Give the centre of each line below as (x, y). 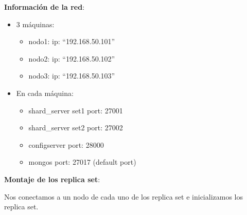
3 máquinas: (35, 24)
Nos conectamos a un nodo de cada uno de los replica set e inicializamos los (123, 196)
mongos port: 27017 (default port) (82, 162)
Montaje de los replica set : (52, 179)
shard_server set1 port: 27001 (76, 110)
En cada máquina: (45, 93)
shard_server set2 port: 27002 (76, 128)
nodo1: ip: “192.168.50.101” (72, 41)
